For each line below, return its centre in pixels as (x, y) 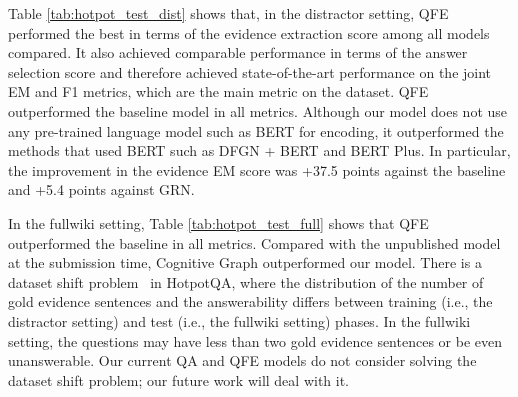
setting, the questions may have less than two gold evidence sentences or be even (255, 340)
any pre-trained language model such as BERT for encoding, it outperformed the (256, 130)
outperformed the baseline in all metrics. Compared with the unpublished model (254, 242)
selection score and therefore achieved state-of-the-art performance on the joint (250, 71)
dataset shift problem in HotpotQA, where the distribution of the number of (246, 281)
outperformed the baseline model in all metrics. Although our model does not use (258, 110)
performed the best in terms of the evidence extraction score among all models (249, 32)
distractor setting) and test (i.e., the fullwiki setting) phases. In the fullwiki (239, 320)
